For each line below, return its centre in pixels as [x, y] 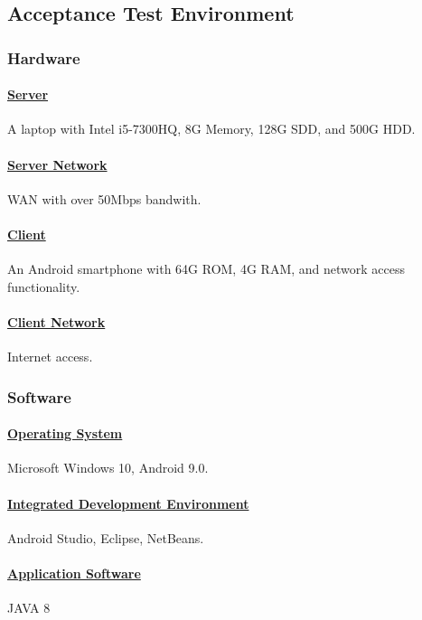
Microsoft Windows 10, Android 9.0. [108, 468]
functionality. [44, 286]
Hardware [44, 57]
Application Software [74, 573]
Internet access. [50, 357]
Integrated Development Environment [128, 503]
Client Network [56, 321]
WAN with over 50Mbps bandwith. [104, 198]
